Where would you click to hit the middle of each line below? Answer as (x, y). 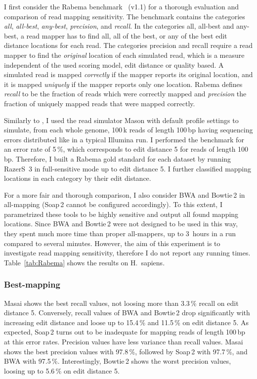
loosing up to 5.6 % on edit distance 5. (62, 370)
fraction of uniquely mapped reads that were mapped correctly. (100, 103)
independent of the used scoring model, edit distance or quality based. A (114, 64)
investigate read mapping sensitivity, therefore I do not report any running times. (127, 253)
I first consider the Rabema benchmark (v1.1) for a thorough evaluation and (122, 6)
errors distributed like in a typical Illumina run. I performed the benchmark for (124, 139)
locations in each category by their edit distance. (78, 178)
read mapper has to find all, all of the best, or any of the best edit (127, 35)
